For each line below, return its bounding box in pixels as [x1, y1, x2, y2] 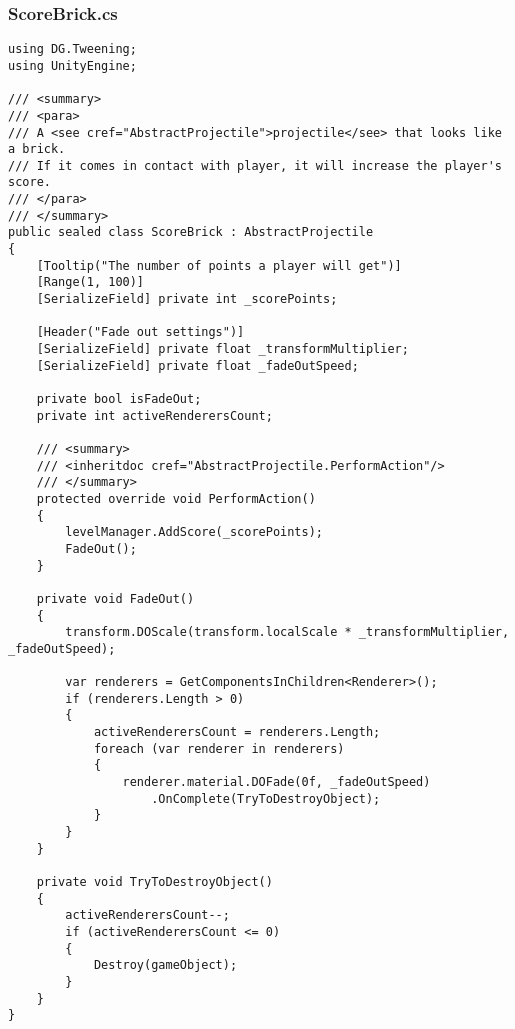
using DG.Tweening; [8, 42, 137, 57]
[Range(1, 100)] [36, 275, 145, 290]
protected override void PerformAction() [36, 491, 316, 506]
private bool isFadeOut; [36, 392, 202, 406]
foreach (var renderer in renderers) [93, 741, 345, 756]
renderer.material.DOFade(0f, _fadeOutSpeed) [122, 775, 431, 790]
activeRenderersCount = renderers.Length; [93, 725, 381, 740]
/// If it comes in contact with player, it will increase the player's [8, 158, 502, 173]
